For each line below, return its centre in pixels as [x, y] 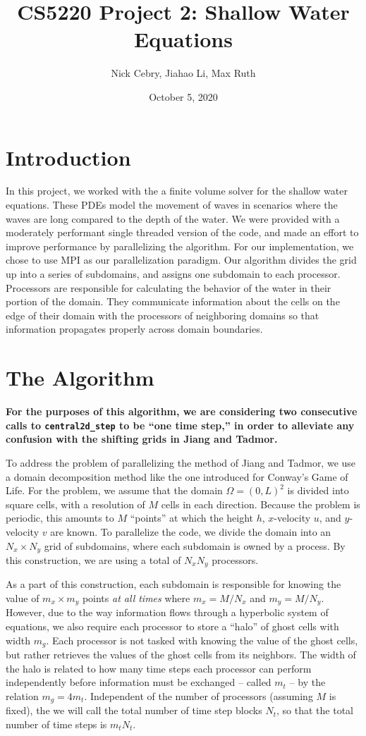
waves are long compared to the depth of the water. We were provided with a [173, 218]
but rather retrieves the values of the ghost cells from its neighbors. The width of [181, 655]
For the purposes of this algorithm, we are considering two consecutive [182, 411]
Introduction [68, 157]
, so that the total [315, 710]
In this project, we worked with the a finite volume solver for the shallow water [177, 191]
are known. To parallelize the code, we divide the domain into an [191, 531]
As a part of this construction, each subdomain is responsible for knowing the [173, 584]
